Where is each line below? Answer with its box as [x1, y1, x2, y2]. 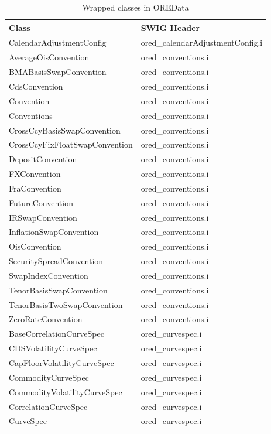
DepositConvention [9, 153, 77, 165]
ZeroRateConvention [9, 313, 83, 325]
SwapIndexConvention [9, 269, 88, 281]
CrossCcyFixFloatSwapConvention [9, 138, 133, 151]
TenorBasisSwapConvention [9, 283, 108, 296]
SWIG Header [140, 21, 200, 33]
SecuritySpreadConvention [9, 255, 104, 267]
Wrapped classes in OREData [82, 1, 189, 13]
